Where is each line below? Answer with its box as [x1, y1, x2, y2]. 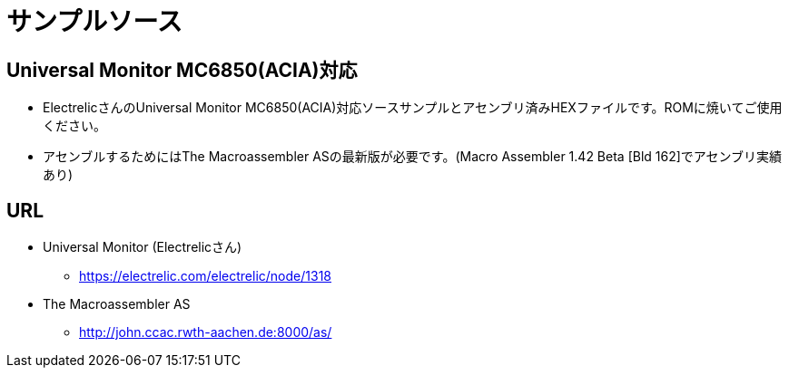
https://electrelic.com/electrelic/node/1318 [79, 268, 331, 284]
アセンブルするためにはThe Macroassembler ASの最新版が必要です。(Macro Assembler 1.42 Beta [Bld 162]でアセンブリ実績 [43, 149, 783, 165]
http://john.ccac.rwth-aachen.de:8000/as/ [79, 324, 332, 341]
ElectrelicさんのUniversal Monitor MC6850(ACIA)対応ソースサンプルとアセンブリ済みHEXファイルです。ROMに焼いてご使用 [43, 100, 783, 116]
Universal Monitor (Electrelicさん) [43, 239, 242, 255]
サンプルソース [6, 6, 182, 37]
